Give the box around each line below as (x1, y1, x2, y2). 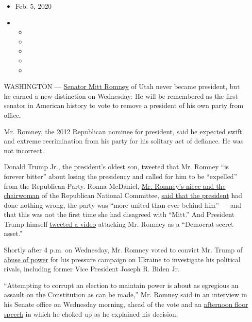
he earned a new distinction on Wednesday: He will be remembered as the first (4, 90, 238, 101)
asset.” (4, 228, 23, 238)
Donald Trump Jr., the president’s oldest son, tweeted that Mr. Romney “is (4, 161, 229, 172)
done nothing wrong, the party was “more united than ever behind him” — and (4, 199, 241, 210)
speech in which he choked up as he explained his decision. (4, 308, 178, 319)
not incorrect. (4, 145, 44, 155)
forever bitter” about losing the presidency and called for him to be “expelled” (4, 171, 237, 181)
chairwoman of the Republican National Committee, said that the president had (4, 190, 242, 200)
